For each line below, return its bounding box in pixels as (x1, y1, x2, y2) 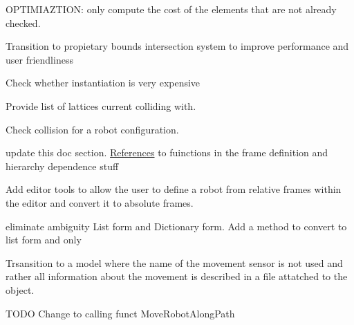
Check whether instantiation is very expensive (6, 75, 201, 90)
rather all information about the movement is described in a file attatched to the (6, 269, 348, 284)
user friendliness (6, 52, 73, 66)
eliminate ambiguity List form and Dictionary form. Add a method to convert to (6, 219, 347, 233)
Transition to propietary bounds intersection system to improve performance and (6, 39, 349, 53)
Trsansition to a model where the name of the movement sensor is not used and (6, 255, 343, 270)
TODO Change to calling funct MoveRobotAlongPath (6, 306, 235, 320)
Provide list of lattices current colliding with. (6, 98, 196, 113)
